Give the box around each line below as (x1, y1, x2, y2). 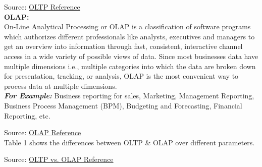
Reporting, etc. (4, 110, 50, 121)
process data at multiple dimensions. (4, 80, 117, 91)
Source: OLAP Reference (4, 127, 81, 138)
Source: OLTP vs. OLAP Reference (4, 154, 114, 164)
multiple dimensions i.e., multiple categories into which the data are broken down (4, 61, 256, 71)
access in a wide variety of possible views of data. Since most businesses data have (4, 50, 258, 61)
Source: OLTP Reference (4, 2, 80, 12)
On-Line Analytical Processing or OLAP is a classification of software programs (4, 21, 251, 32)
